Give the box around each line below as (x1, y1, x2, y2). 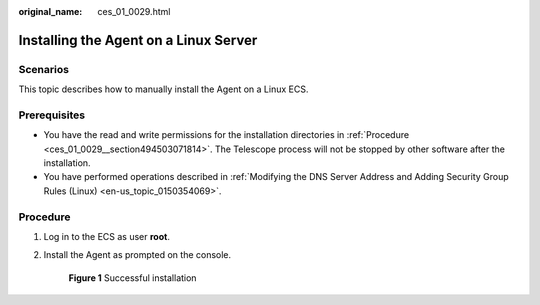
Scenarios (18, 62, 70, 76)
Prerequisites (18, 108, 85, 122)
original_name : (18, 6, 83, 17)
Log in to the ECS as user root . (43, 231, 170, 242)
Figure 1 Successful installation (68, 271, 197, 284)
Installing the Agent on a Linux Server (18, 31, 258, 49)
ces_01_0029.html (97, 6, 171, 17)
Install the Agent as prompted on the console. (43, 249, 232, 261)
